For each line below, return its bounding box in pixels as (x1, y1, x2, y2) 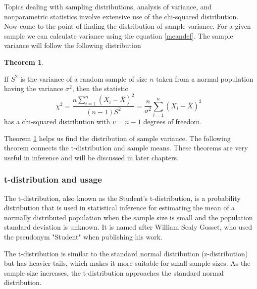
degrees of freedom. (143, 116, 202, 127)
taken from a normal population (156, 73, 254, 84)
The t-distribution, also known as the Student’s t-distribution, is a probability (4, 193, 241, 203)
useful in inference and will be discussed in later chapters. (4, 152, 179, 162)
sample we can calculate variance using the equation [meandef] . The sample (4, 30, 233, 41)
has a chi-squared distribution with (4, 116, 110, 127)
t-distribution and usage (4, 173, 102, 186)
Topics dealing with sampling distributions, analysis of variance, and (4, 1, 212, 11)
